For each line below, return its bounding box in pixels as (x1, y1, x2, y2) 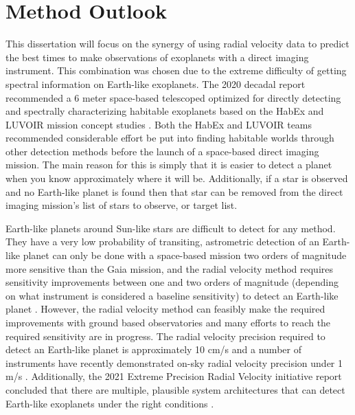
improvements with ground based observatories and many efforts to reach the (5, 315, 331, 329)
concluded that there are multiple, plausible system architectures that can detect (5, 382, 345, 396)
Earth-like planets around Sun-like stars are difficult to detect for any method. (5, 221, 336, 235)
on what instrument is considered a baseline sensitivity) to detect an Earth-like (5, 288, 339, 302)
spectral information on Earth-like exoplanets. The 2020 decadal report (5, 76, 306, 91)
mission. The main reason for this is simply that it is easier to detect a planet (5, 157, 332, 172)
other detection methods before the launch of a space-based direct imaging (5, 144, 319, 158)
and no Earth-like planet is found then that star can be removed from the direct (5, 184, 343, 199)
